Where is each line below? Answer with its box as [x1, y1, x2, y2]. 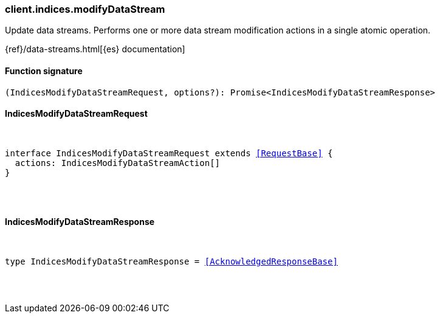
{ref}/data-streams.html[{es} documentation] [5, 44, 185, 55]
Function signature [5, 65, 83, 76]
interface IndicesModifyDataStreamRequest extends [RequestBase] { [5, 148, 333, 158]
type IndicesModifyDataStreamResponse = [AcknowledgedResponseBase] [5, 257, 338, 267]
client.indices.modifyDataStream [5, 3, 165, 15]
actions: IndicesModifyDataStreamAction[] [15, 157, 221, 168]
